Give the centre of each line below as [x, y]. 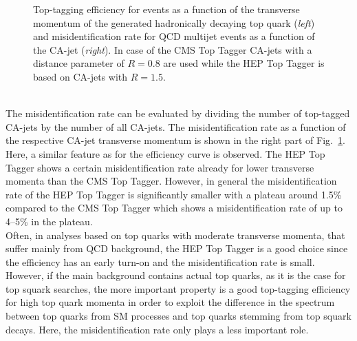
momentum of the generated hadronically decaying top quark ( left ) [174, 22]
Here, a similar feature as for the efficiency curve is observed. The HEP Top [165, 153]
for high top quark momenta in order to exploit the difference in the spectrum [170, 302]
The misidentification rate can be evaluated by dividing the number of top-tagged [178, 113]
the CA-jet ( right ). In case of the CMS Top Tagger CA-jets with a [173, 49]
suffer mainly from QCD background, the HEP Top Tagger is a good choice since [177, 248]
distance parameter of [79, 63]
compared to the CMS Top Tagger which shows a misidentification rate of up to [174, 208]
